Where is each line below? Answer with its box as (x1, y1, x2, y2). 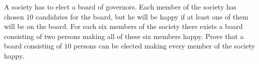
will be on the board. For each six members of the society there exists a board (4, 21, 243, 31)
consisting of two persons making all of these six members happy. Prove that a (4, 30, 244, 41)
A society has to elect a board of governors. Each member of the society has (4, 1, 237, 11)
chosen (4, 11, 24, 21)
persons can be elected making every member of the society (73, 40, 255, 51)
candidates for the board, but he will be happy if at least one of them (35, 11, 249, 21)
